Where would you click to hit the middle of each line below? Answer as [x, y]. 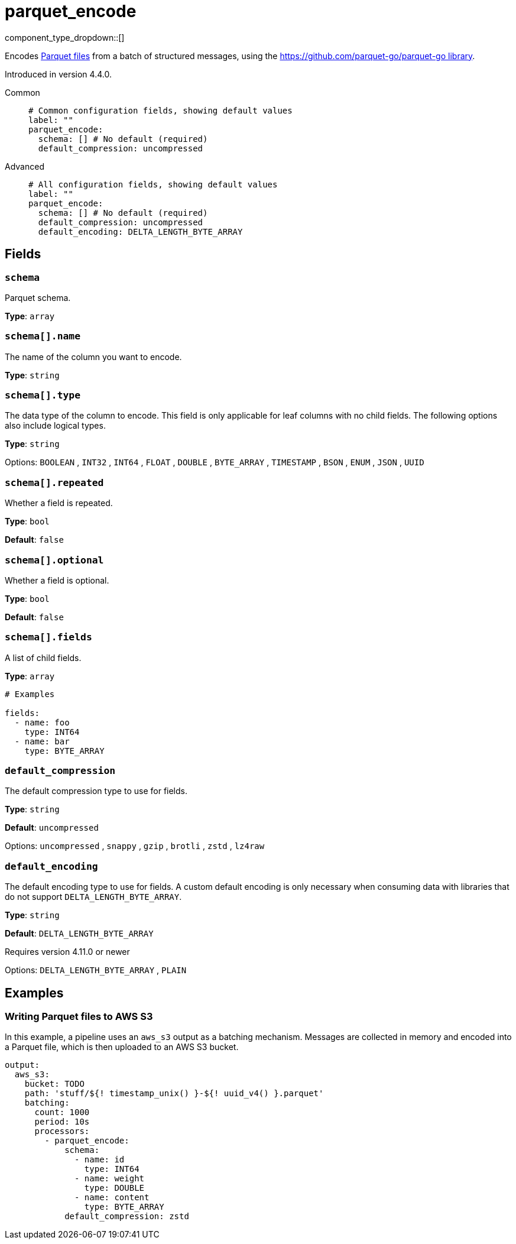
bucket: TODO [54, 1084]
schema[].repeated [54, 482]
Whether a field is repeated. [59, 503]
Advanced [25, 166]
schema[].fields [48, 637]
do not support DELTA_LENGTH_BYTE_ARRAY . [93, 897]
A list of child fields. [43, 657]
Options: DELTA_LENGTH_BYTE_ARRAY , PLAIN [96, 970]
